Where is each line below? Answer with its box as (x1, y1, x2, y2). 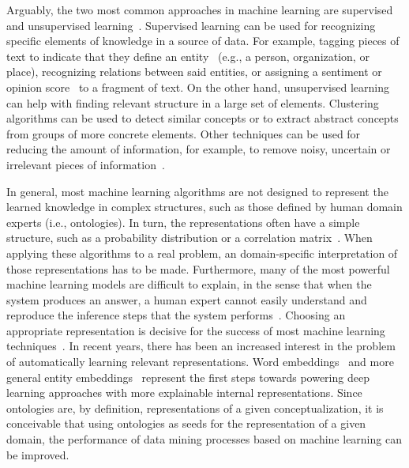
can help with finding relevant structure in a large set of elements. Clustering (6, 94, 379, 111)
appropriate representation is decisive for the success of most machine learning (6, 322, 385, 338)
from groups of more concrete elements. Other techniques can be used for (6, 125, 361, 142)
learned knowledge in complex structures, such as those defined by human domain (6, 198, 403, 215)
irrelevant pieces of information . (6, 156, 165, 172)
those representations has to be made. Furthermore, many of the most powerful (6, 260, 390, 277)
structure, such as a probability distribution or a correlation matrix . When (6, 229, 373, 246)
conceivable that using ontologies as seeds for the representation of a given (6, 415, 366, 432)
